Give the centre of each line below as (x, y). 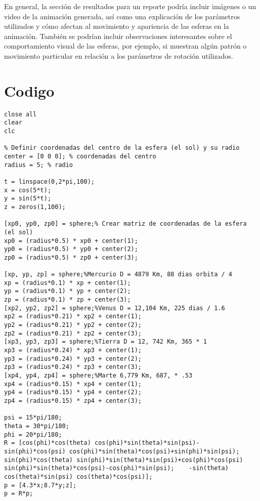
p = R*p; (19, 494)
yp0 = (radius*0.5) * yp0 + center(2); (71, 249)
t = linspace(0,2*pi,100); (49, 181)
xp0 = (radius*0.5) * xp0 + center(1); (71, 241)
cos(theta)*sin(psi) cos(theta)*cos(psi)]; (78, 476)
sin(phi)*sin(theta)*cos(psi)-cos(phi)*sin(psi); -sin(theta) (116, 468)
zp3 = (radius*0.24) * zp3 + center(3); (73, 367)
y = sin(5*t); (28, 199)
